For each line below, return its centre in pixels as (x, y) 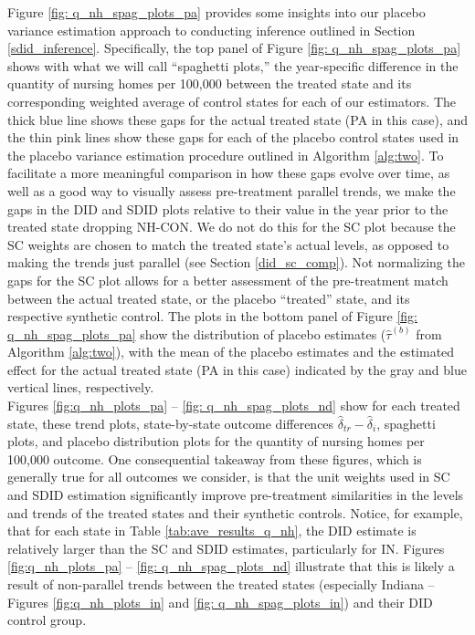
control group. (47, 620)
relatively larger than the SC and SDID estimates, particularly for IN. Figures (226, 548)
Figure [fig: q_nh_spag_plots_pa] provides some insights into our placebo (216, 12)
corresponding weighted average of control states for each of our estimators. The (232, 101)
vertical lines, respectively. (81, 387)
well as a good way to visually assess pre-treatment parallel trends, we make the (232, 190)
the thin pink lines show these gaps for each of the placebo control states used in (233, 137)
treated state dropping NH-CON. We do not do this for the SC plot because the (232, 227)
